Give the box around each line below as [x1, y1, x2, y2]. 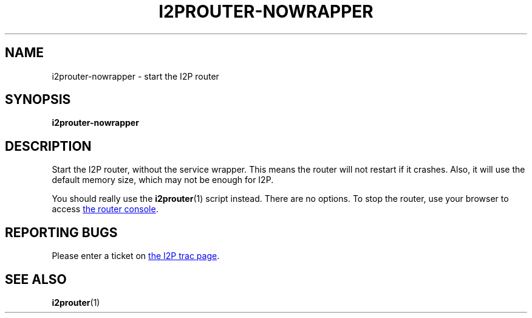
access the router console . [52, 204, 159, 215]
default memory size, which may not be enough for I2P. [52, 175, 274, 185]
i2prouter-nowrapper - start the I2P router [52, 71, 219, 81]
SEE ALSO [5, 271, 67, 287]
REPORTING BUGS [5, 224, 118, 240]
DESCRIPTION [5, 138, 92, 154]
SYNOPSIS [5, 92, 71, 108]
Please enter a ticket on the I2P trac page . [52, 251, 220, 261]
